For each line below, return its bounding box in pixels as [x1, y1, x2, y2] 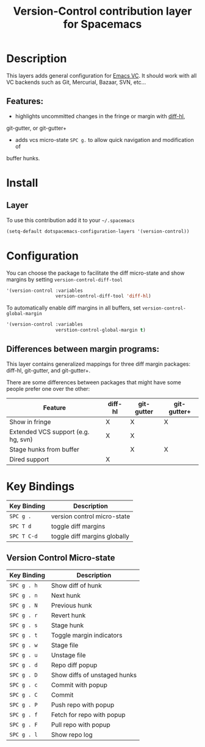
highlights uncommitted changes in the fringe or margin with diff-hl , [15, 112, 185, 120]
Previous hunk [51, 601, 93, 609]
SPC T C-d [9, 532, 38, 540]
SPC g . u [9, 652, 38, 658]
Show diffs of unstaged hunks [51, 671, 137, 679]
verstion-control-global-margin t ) [55, 327, 146, 333]
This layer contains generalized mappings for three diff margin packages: [6, 360, 191, 368]
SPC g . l [9, 731, 38, 738]
